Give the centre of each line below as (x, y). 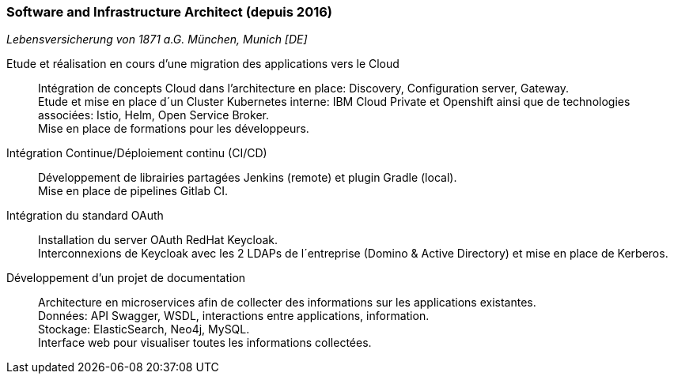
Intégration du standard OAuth (85, 216)
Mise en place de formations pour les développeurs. (174, 129)
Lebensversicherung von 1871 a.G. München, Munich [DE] (157, 40)
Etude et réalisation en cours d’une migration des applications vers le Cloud (203, 64)
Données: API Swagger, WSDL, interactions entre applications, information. (234, 316)
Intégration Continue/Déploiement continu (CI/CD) (137, 153)
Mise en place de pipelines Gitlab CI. (133, 191)
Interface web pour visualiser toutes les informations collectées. (205, 343)
